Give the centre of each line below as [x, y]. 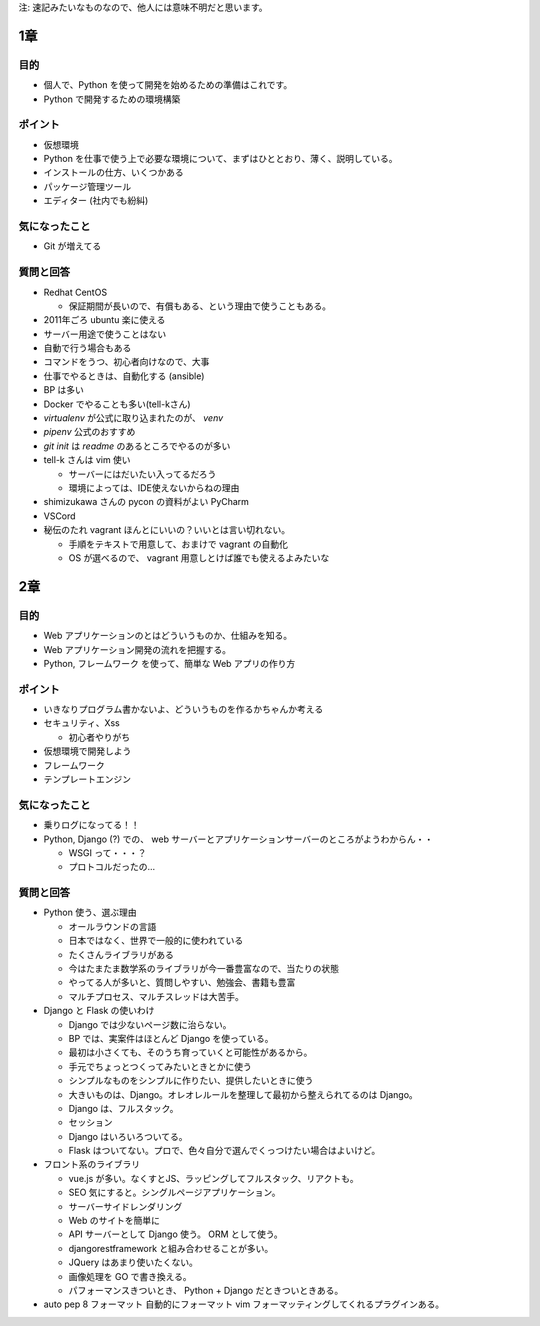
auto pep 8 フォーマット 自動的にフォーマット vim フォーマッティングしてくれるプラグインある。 [244, 1304]
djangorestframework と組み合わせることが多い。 [171, 1248]
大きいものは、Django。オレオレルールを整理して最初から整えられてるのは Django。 [243, 1094]
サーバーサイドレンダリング [125, 1206]
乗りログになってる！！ [91, 825]
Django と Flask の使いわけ [99, 1011]
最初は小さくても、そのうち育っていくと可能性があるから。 [190, 1052]
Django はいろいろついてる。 [128, 1136]
